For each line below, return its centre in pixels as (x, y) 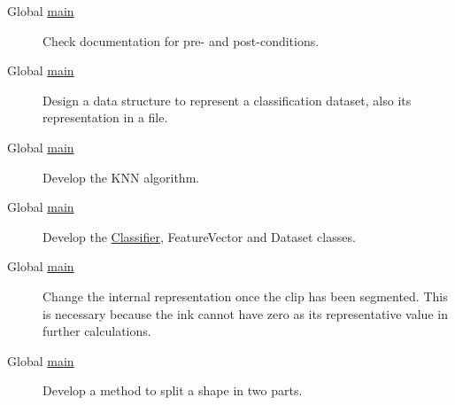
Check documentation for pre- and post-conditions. (181, 40)
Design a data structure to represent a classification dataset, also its (227, 100)
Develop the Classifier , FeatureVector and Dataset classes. (199, 236)
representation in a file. (105, 117)
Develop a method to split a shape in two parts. (173, 390)
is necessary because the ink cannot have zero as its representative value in (245, 313)
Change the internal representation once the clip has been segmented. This (245, 296)
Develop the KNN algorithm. (121, 177)
